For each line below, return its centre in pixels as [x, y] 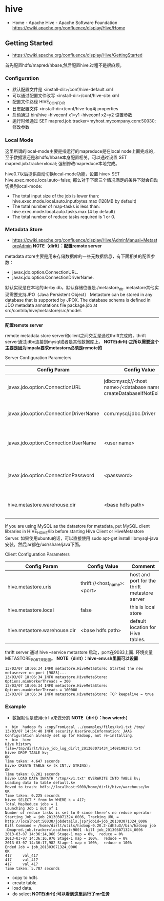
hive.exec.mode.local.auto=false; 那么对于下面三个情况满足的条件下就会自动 [82, 180]
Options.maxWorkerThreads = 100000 [41, 690]
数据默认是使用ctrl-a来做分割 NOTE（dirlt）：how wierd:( [70, 718]
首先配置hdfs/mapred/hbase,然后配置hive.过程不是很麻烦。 [65, 65]
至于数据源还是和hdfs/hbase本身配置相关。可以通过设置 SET [66, 157]
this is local [143, 607]
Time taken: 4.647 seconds [32, 761]
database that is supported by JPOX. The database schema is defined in [78, 300]
